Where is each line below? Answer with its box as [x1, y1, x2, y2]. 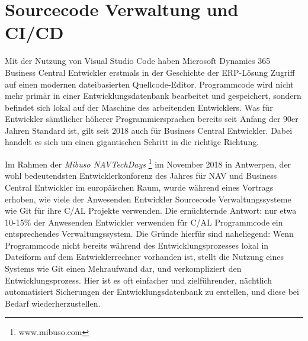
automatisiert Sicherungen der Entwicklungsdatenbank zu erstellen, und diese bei [5, 285, 299, 298]
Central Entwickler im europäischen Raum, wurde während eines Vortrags [5, 181, 274, 193]
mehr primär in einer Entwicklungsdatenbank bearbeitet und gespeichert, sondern [5, 89, 301, 102]
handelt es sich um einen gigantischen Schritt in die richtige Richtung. [5, 136, 259, 148]
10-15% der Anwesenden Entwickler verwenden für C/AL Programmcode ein [5, 215, 283, 228]
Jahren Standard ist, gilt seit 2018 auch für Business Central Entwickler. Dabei [5, 124, 293, 136]
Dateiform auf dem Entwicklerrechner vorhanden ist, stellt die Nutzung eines [5, 250, 284, 263]
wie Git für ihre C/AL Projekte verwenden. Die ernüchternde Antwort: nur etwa [5, 204, 297, 217]
